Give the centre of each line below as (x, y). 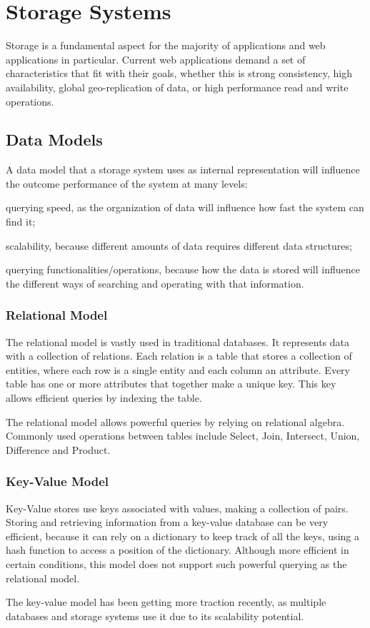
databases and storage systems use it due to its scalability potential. (155, 616)
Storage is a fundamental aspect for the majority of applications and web (166, 45)
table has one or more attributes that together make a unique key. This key (171, 384)
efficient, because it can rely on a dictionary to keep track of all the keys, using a (182, 536)
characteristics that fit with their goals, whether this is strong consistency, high (179, 73)
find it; (21, 222)
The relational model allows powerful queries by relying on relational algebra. (175, 421)
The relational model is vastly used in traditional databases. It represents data (177, 341)
